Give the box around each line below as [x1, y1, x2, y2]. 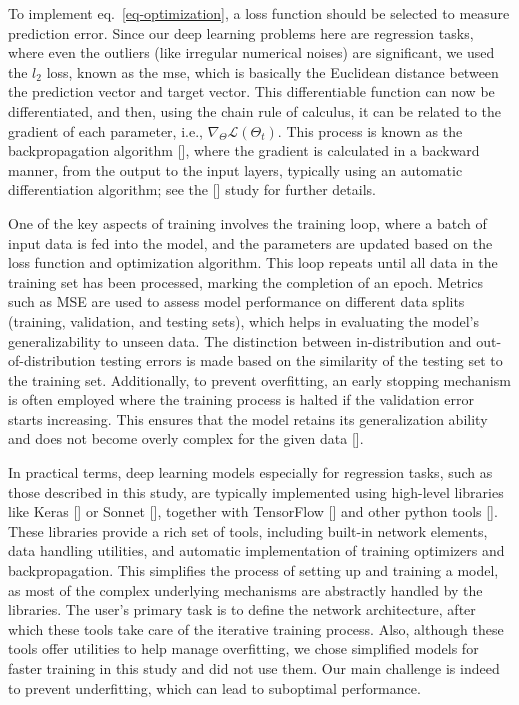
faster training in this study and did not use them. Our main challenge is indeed [8, 658, 500, 678]
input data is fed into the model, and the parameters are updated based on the [8, 232, 493, 253]
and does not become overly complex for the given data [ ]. [8, 428, 364, 449]
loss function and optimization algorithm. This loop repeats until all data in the [8, 252, 498, 273]
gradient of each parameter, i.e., [8, 120, 203, 141]
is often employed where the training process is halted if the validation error [8, 389, 475, 410]
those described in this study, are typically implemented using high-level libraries [8, 481, 504, 502]
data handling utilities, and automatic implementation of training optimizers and [8, 540, 505, 561]
